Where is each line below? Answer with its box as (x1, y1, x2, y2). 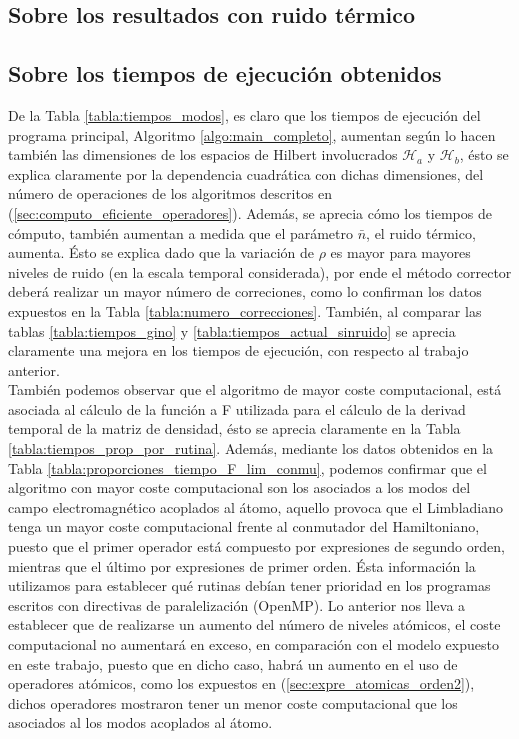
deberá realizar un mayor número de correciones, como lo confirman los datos (8, 281, 482, 302)
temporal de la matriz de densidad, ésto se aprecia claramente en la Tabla (8, 418, 461, 439)
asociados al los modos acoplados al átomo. (8, 712, 273, 733)
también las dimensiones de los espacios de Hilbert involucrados (8, 144, 398, 165)
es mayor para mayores (330, 242, 471, 263)
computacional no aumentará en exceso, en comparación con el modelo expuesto (8, 634, 499, 655)
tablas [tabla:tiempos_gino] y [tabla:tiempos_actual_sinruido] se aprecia (8, 320, 456, 341)
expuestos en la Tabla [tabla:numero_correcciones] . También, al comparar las (8, 300, 482, 321)
